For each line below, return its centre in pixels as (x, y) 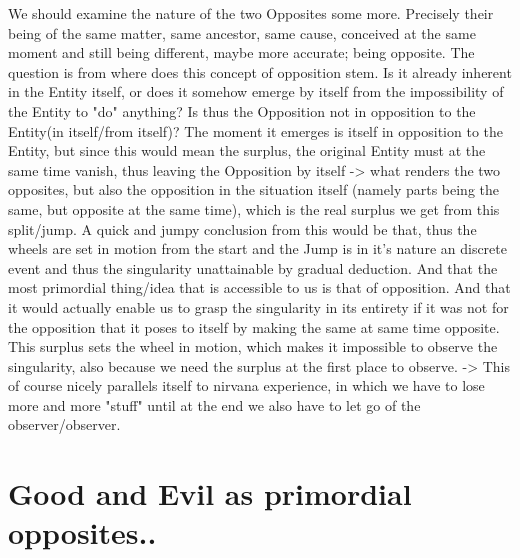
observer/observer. (64, 424)
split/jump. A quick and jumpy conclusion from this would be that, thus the (242, 228)
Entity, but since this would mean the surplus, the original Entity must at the (247, 150)
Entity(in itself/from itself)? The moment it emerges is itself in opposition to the (255, 130)
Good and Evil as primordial (210, 493)
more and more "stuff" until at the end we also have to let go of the (214, 404)
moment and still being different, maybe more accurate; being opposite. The (241, 52)
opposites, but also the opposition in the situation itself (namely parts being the (254, 189)
